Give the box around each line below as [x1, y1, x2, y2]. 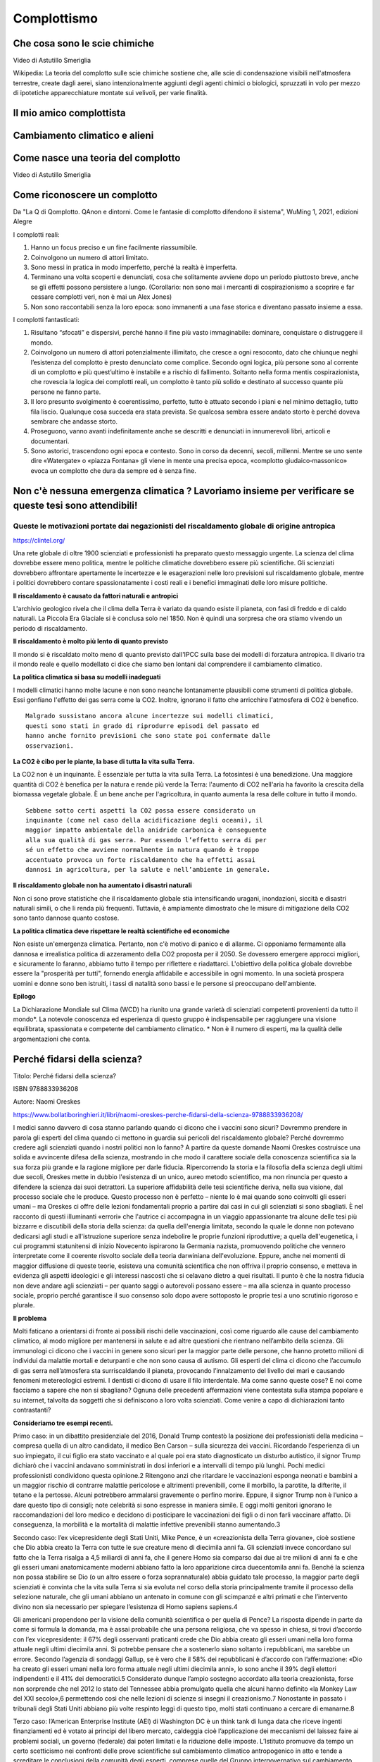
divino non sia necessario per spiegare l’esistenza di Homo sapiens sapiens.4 [13, 1602, 238, 1610]
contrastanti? [13, 1406, 51, 1415]
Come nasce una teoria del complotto [13, 152, 181, 164]
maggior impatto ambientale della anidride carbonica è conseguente [25, 826, 267, 834]
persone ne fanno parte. [30, 388, 101, 396]
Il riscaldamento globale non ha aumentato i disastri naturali [13, 881, 193, 889]
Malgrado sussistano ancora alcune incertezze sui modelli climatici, [25, 712, 274, 720]
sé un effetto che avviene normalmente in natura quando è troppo [25, 846, 260, 854]
